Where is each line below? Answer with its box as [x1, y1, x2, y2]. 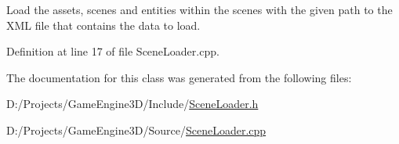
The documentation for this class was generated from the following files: [6, 69, 352, 85]
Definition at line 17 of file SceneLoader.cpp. [6, 43, 219, 59]
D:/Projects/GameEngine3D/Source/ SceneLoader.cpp [6, 121, 267, 138]
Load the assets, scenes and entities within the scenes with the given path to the [6, 2, 393, 17]
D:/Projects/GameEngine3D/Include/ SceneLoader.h [6, 95, 259, 112]
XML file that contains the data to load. [6, 16, 201, 33]
